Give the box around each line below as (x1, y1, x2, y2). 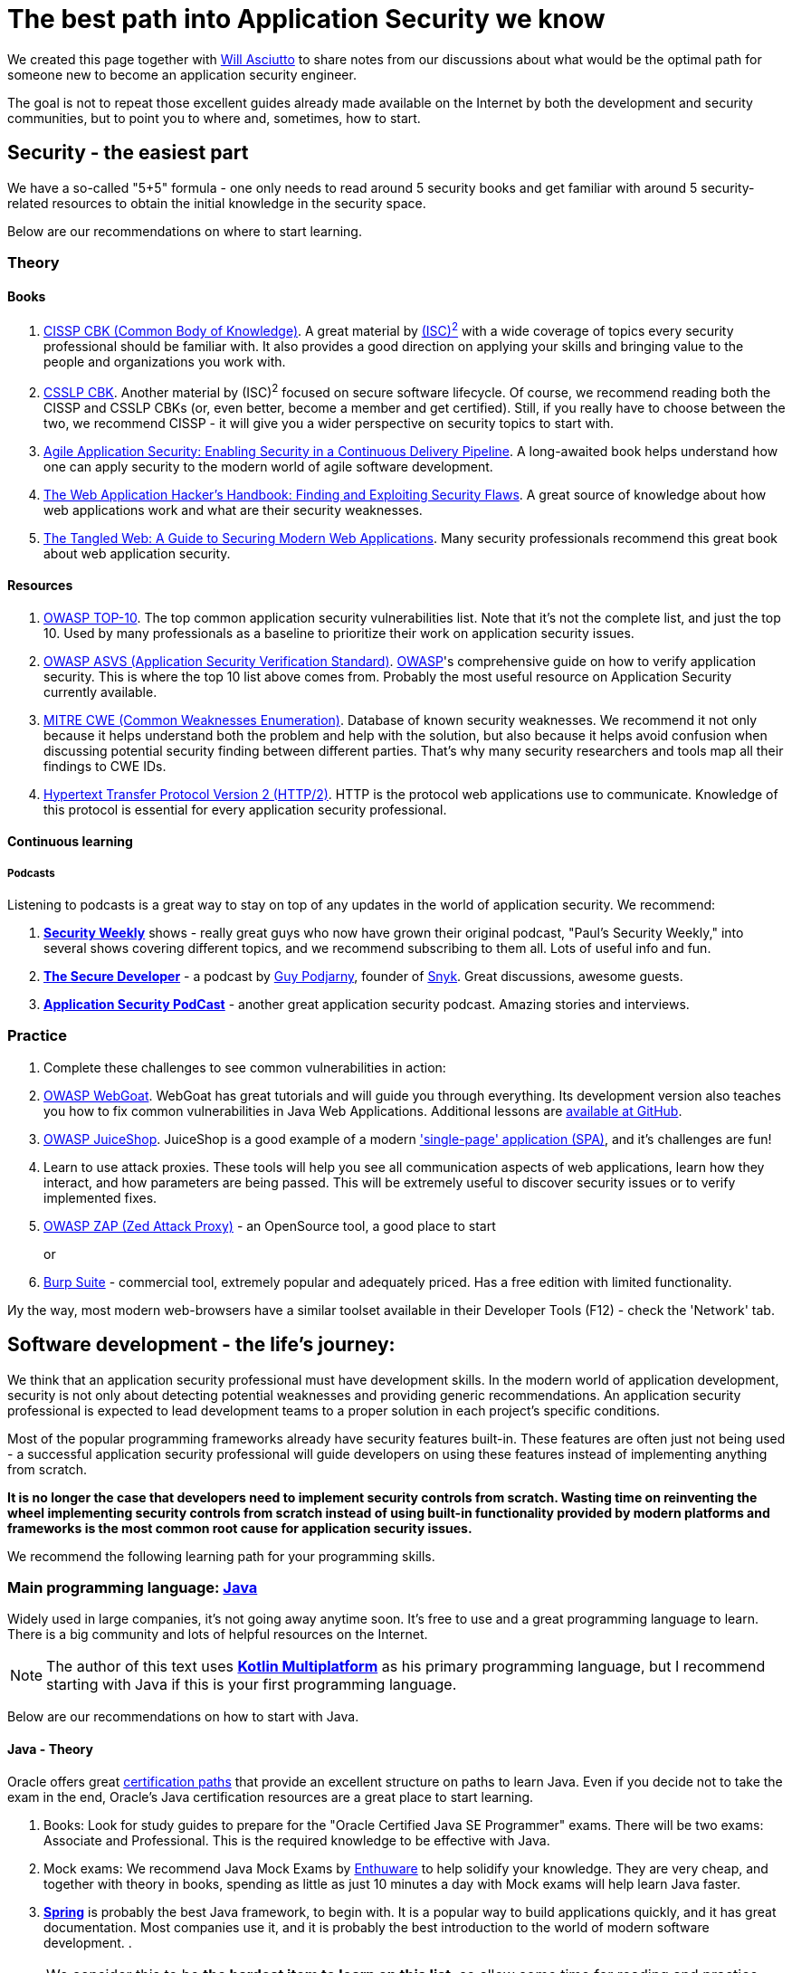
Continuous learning (7, 834, 133, 850)
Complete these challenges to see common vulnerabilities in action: (43, 1059, 446, 1075)
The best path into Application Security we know (7, 4, 606, 34)
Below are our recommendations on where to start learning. (7, 223, 362, 239)
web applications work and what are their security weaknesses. (43, 501, 423, 518)
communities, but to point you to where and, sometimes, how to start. (7, 110, 421, 126)
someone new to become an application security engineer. (7, 66, 357, 82)
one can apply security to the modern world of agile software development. (43, 458, 493, 474)
